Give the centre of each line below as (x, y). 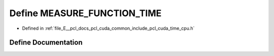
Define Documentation (46, 43)
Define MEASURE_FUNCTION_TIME (85, 13)
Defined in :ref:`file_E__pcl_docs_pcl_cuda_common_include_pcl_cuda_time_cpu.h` (108, 28)
